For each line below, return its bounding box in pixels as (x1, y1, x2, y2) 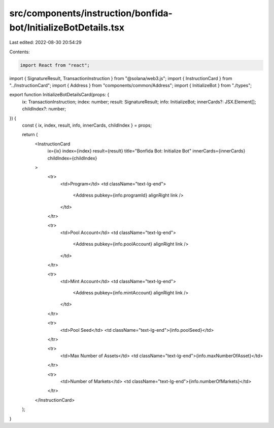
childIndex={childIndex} (47, 155, 97, 161)
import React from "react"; (20, 62, 90, 68)
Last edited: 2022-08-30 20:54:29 (9, 40, 82, 46)
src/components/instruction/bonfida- (9, 8, 173, 19)
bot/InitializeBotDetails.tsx (9, 22, 125, 33)
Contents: (9, 49, 30, 55)
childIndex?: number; (22, 106, 66, 112)
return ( (22, 132, 38, 138)
